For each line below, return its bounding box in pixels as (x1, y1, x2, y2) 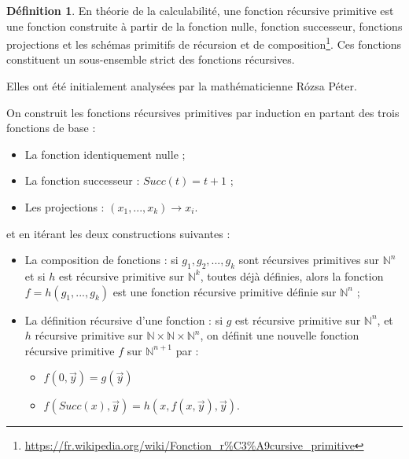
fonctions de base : (6, 119, 96, 136)
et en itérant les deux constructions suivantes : (6, 225, 230, 241)
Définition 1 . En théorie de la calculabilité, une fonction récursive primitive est (6, 2, 394, 18)
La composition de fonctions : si (24, 252, 179, 268)
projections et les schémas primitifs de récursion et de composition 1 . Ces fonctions (6, 34, 402, 52)
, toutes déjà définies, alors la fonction (200, 267, 384, 284)
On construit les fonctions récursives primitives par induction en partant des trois (6, 104, 400, 120)
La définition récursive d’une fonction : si (24, 311, 223, 328)
